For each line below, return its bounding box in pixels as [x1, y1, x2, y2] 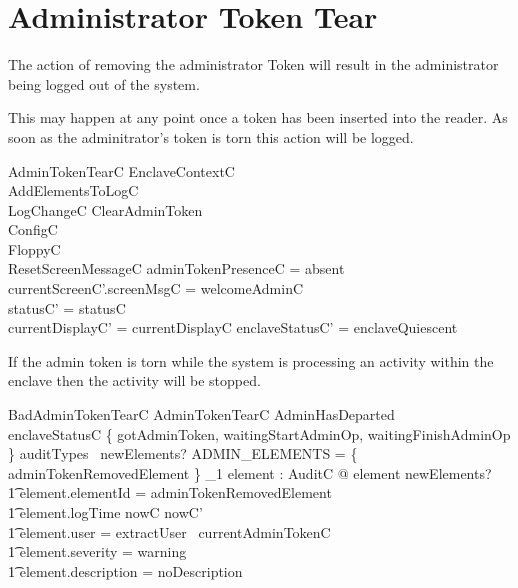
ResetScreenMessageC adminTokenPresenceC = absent [8, 258, 345, 279]
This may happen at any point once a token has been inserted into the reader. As [8, 107, 508, 128]
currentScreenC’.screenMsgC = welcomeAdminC [8, 278, 304, 299]
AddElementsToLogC [8, 180, 139, 201]
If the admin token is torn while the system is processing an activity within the [8, 350, 494, 371]
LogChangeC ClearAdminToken [8, 199, 203, 220]
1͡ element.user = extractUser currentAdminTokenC [8, 521, 331, 542]
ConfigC [8, 219, 58, 240]
